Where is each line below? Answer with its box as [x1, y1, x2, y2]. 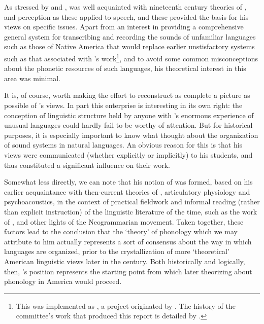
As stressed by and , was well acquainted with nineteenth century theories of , [4, 2, 247, 12]
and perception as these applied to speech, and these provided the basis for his [4, 11, 249, 22]
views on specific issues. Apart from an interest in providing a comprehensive [4, 21, 244, 32]
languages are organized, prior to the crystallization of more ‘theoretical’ [4, 246, 229, 257]
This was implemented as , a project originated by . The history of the [16, 300, 236, 311]
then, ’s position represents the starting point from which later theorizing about [4, 266, 252, 276]
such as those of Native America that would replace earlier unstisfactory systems [4, 41, 255, 52]
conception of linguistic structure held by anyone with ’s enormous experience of [4, 110, 254, 120]
